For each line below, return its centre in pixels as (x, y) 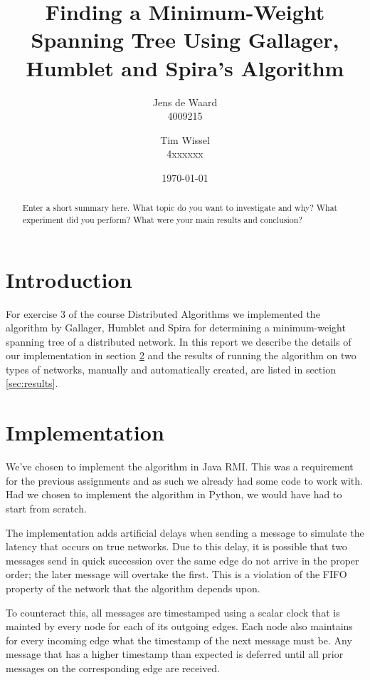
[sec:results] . (32, 383)
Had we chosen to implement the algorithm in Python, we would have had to (174, 494)
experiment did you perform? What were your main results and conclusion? (162, 219)
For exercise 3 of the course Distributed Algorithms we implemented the (163, 313)
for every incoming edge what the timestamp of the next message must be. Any (179, 640)
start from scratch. (46, 508)
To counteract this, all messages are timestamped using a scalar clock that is (173, 612)
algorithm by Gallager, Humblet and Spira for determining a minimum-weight (176, 328)
